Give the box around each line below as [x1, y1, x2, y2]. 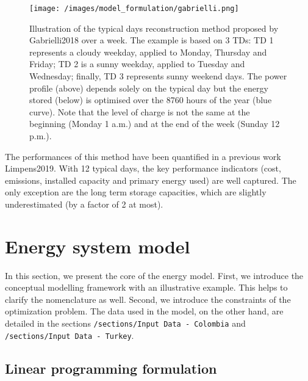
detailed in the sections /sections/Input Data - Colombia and [5, 317, 246, 330]
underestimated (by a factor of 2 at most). [5, 197, 163, 210]
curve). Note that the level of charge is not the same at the [29, 105, 250, 118]
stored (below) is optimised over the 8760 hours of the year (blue [29, 93, 272, 106]
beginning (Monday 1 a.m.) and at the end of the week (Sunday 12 [29, 117, 280, 130]
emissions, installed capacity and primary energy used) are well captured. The [5, 173, 296, 186]
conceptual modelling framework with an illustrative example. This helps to [5, 281, 288, 294]
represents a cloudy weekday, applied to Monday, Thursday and [29, 45, 267, 58]
